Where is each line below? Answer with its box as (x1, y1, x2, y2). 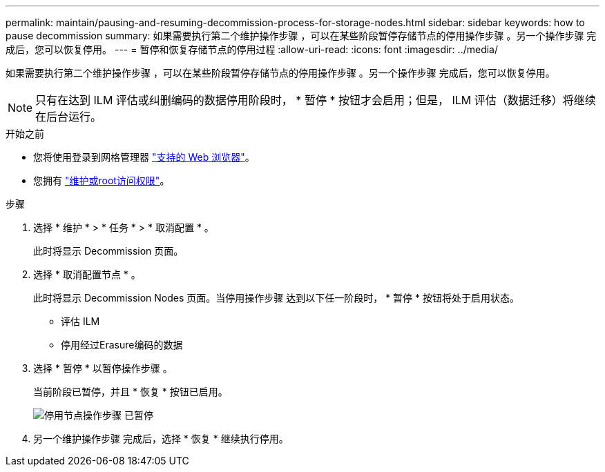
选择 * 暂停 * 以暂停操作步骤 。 (33, 362, 173, 374)
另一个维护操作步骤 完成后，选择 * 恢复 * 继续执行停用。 (33, 433, 289, 444)
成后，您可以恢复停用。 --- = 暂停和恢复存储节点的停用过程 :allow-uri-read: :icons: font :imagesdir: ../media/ (6, 43, 499, 55)
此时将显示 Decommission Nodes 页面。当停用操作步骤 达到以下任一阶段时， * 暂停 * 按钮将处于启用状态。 (33, 292, 520, 304)
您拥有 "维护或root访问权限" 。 (33, 175, 170, 186)
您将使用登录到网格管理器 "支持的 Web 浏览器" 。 (33, 151, 255, 163)
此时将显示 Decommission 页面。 (33, 245, 184, 257)
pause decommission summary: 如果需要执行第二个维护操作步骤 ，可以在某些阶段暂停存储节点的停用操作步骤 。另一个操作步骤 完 (6, 30, 597, 41)
